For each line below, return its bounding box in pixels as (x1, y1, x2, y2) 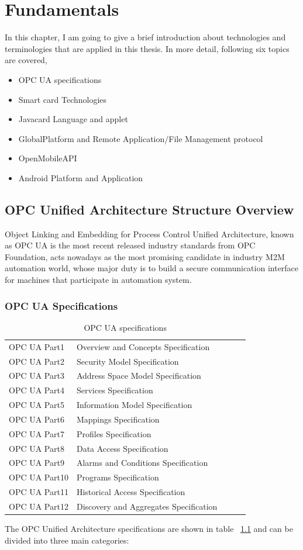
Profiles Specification (76, 427, 151, 440)
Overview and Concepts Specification (76, 340, 210, 352)
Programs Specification (76, 471, 159, 483)
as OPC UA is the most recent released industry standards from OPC (5, 239, 256, 251)
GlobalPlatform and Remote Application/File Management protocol (18, 132, 263, 144)
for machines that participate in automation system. (5, 274, 192, 286)
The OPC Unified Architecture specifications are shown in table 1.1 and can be (5, 523, 293, 535)
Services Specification (76, 384, 153, 396)
